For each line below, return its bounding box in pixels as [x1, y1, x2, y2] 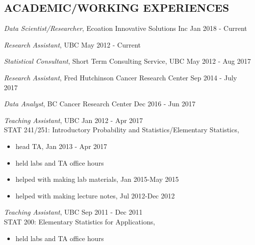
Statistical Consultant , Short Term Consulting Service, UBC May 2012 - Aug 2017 [4, 56, 251, 66]
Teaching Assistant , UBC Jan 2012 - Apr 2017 [4, 115, 143, 125]
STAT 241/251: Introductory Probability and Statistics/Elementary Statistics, [4, 124, 239, 135]
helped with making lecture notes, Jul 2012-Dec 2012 [15, 190, 175, 200]
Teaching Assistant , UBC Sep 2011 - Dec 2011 [4, 207, 143, 217]
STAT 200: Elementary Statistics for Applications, [4, 216, 155, 226]
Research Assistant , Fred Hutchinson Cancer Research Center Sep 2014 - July [4, 72, 237, 82]
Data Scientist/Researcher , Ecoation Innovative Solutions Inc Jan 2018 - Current [4, 23, 247, 33]
